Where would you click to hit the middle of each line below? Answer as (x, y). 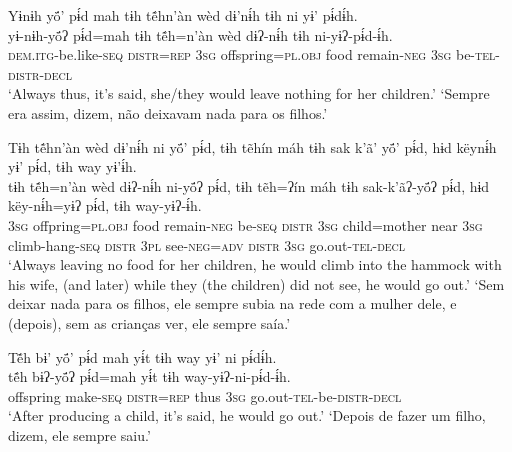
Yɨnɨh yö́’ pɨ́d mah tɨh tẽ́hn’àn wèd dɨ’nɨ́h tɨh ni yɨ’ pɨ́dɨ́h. (183, 15)
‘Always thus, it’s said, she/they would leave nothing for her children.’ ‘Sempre (249, 93)
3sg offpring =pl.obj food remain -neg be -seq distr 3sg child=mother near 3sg (245, 224)
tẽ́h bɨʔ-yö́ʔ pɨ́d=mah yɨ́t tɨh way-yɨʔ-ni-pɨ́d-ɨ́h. (149, 376)
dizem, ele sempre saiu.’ (79, 434)
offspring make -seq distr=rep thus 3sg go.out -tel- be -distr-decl (205, 395)
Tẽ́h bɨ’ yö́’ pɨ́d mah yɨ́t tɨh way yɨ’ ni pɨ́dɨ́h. (142, 356)
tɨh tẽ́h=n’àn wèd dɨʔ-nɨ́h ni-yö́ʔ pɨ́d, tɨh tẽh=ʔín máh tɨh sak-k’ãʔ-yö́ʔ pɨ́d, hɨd (249, 185)
